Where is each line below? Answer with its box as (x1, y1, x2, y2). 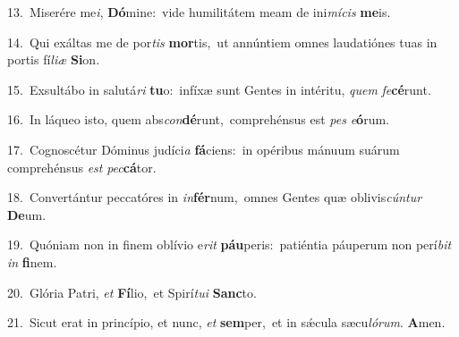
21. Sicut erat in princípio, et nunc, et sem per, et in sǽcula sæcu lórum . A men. (7, 313, 446, 332)
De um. (7, 205, 47, 223)
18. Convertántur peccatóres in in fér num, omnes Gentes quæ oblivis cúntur (7, 188, 422, 206)
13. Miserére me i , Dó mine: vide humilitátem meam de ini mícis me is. (7, 3, 391, 21)
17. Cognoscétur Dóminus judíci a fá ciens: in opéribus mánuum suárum (7, 139, 400, 158)
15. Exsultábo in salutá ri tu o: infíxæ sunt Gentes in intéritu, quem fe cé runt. (7, 80, 431, 98)
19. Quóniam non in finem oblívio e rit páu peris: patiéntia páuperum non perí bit (7, 235, 452, 254)
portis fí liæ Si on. (7, 50, 100, 69)
